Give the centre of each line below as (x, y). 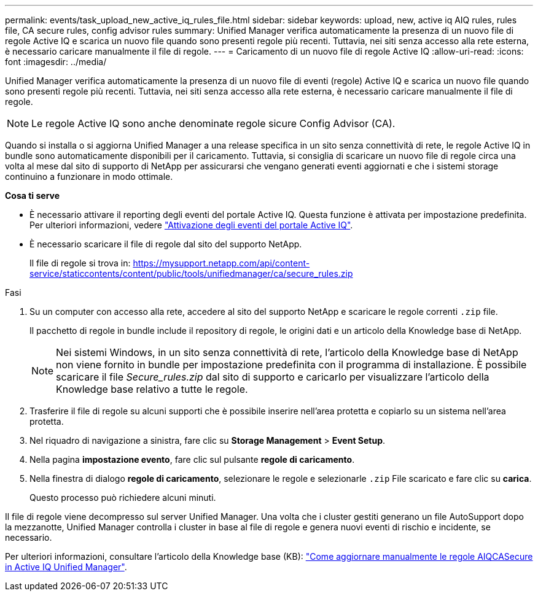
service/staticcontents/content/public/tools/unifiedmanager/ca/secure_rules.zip (191, 273)
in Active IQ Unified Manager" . (66, 567)
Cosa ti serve (33, 195)
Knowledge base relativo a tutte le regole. (152, 389)
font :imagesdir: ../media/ (56, 62)
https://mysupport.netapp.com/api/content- (221, 263)
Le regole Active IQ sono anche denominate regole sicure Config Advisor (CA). (213, 123)
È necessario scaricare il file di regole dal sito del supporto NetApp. (166, 244)
